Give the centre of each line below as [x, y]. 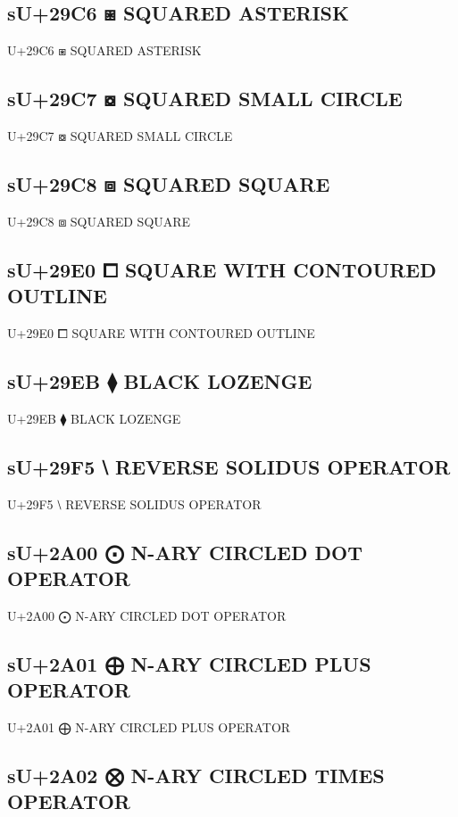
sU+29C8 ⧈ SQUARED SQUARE [169, 183]
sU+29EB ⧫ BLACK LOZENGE [160, 380]
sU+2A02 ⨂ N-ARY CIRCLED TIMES [196, 775]
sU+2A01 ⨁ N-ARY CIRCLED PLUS [189, 663]
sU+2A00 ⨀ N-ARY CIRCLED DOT [185, 552]
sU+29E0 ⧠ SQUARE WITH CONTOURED [222, 269]
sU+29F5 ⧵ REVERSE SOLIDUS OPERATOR [229, 466]
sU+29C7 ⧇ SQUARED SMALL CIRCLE [205, 99]
